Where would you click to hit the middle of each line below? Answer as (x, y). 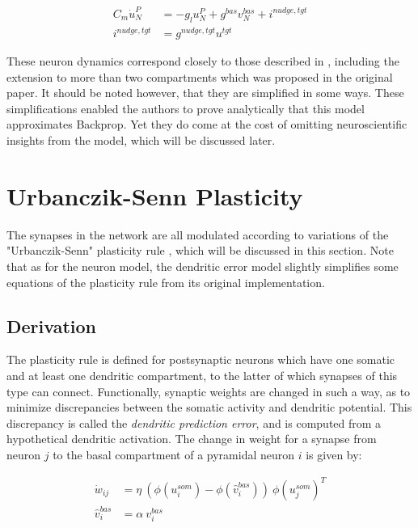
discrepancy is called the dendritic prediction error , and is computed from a (194, 422)
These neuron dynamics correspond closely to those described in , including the (203, 61)
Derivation (51, 325)
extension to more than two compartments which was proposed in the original (200, 76)
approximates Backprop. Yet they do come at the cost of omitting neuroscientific (207, 124)
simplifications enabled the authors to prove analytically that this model (186, 108)
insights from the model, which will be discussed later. (141, 140)
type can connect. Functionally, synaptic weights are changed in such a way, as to (209, 391)
